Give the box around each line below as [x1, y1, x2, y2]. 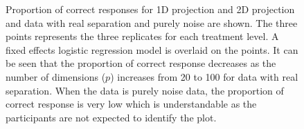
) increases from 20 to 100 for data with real [110, 69, 298, 83]
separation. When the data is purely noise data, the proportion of [6, 83, 284, 97]
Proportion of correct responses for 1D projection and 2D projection [6, 2, 295, 16]
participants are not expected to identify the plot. [6, 110, 217, 124]
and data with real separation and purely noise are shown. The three [6, 15, 298, 30]
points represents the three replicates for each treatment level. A [6, 29, 279, 43]
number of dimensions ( [6, 69, 106, 83]
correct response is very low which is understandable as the [6, 97, 257, 111]
